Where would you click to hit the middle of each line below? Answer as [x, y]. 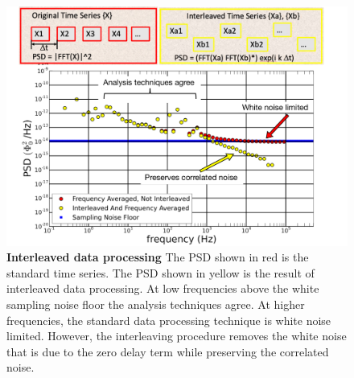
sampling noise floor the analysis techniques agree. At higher [156, 304]
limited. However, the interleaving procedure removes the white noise [177, 336]
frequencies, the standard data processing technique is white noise [169, 320]
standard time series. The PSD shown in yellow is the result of [161, 272]
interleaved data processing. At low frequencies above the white [163, 288]
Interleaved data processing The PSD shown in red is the [158, 257]
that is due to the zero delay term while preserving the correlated [168, 351]
